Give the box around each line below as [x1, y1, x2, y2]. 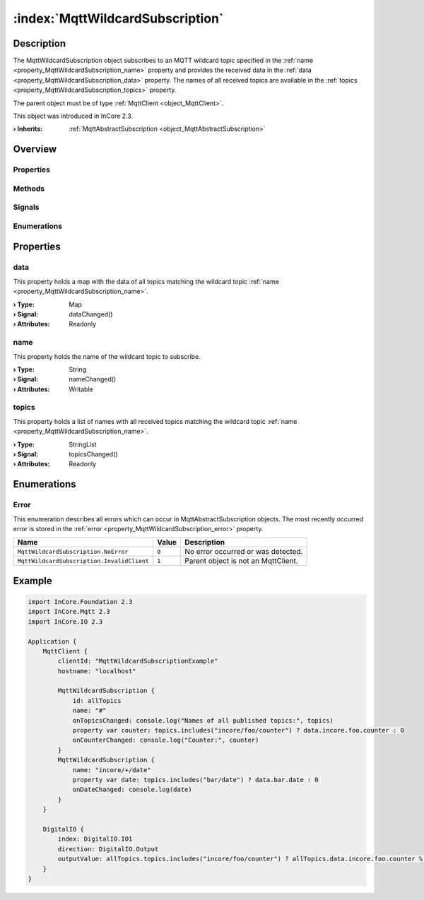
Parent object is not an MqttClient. [184, 556, 298, 566]
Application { [28, 637, 77, 646]
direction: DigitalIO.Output [57, 845, 159, 853]
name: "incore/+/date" [72, 766, 151, 774]
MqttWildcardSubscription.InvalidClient [17, 557, 150, 564]
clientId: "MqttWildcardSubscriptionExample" [57, 657, 218, 665]
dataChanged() [69, 310, 113, 318]
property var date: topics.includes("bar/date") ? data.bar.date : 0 [72, 776, 319, 783]
